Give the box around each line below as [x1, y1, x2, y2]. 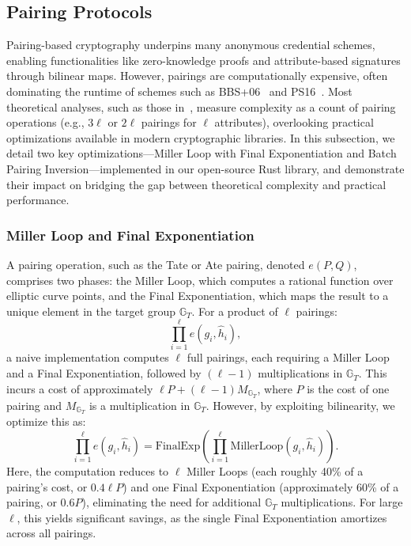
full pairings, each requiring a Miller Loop [187, 349, 390, 366]
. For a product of [191, 302, 278, 319]
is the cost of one [307, 380, 390, 396]
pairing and [6, 396, 62, 413]
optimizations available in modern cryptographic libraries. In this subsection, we [6, 129, 395, 146]
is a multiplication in [89, 396, 190, 413]
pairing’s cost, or [6, 478, 88, 495]
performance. [6, 191, 70, 208]
